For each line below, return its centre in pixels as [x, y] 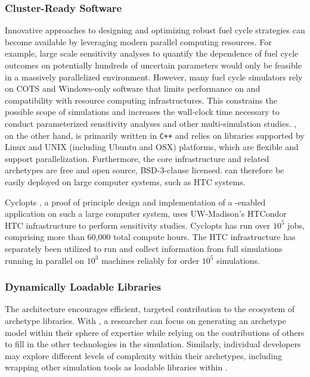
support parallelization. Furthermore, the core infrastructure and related [137, 158]
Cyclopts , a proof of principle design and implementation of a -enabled [135, 202]
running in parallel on [45, 260]
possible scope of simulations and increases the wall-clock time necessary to [142, 112]
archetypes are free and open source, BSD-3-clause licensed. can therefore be [145, 170]
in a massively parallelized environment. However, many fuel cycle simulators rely [154, 77]
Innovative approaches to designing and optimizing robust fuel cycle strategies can [155, 30]
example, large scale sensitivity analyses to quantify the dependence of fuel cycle [152, 53]
